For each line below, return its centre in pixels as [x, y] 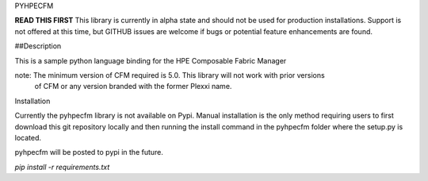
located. [28, 137]
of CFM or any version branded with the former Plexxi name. [133, 87]
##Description [38, 46]
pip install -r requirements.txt [62, 167]
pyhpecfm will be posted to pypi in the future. [89, 152]
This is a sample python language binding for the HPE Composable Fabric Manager [151, 60]
